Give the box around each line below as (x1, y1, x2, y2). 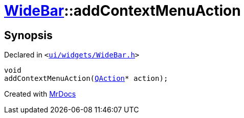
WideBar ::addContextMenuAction (4, 2, 241, 19)
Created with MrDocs (4, 90, 76, 99)
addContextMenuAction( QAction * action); (4, 74, 168, 83)
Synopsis (4, 28, 53, 42)
